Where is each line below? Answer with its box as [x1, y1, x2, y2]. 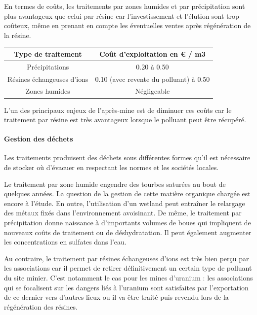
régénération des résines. [4, 301, 78, 312]
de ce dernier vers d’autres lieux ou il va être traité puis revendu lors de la [4, 292, 229, 302]
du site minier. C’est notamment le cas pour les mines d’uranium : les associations [4, 273, 253, 283]
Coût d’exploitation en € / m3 [99, 48, 206, 59]
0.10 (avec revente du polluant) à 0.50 [95, 73, 210, 84]
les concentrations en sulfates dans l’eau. [4, 237, 127, 247]
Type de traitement [14, 48, 82, 59]
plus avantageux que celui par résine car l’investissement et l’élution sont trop [4, 10, 239, 21]
